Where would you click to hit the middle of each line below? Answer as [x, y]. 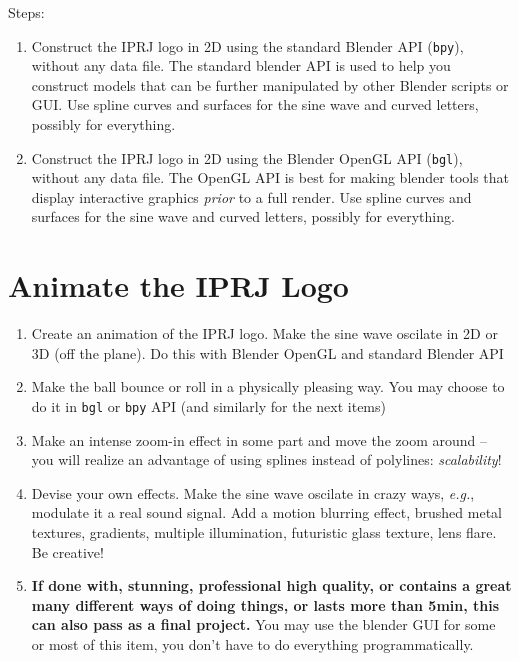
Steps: [26, 12]
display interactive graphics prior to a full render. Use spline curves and [251, 196]
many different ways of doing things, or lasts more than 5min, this [265, 604]
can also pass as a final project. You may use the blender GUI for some [263, 624]
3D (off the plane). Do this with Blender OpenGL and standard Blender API [267, 352]
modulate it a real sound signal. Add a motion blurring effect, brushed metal [266, 512]
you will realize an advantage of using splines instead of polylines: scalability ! [266, 459]
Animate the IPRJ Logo [178, 285]
